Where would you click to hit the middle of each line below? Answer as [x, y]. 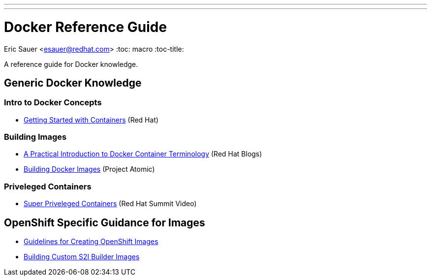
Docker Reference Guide [86, 27]
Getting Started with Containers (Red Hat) [91, 120]
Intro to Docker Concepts [53, 103]
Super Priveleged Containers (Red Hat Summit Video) [110, 204]
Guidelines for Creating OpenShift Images [91, 242]
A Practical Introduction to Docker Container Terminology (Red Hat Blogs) [143, 154]
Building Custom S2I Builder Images [82, 257]
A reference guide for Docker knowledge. [71, 64]
